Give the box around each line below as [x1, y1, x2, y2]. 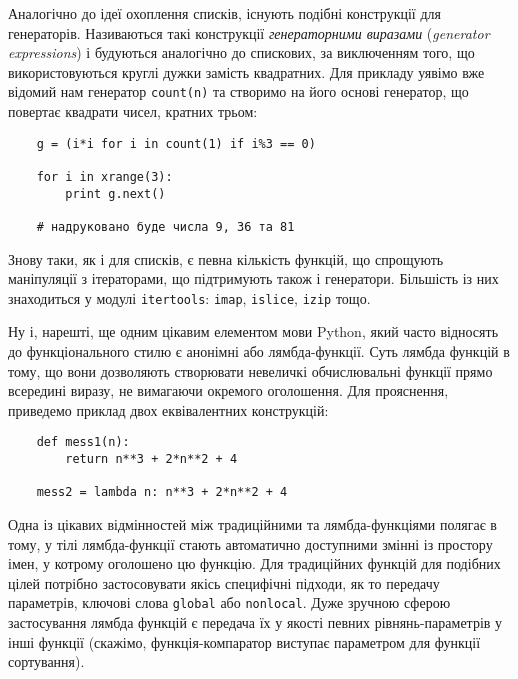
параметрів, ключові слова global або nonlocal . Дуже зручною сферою [8, 592, 451, 613]
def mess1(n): [36, 435, 130, 450]
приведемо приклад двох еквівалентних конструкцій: [8, 399, 329, 420]
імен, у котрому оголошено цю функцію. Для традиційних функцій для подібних [8, 553, 501, 574]
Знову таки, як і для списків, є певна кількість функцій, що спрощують [8, 248, 444, 269]
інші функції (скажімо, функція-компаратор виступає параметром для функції [8, 631, 481, 652]
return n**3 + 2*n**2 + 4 [65, 452, 238, 467]
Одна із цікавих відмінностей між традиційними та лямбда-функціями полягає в [8, 514, 497, 534]
